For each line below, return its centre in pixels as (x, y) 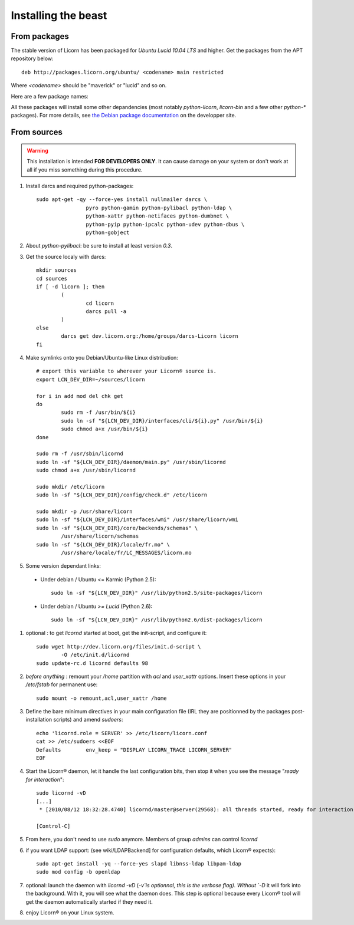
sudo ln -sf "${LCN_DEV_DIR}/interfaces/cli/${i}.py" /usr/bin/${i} (162, 421)
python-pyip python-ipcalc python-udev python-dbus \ (165, 224)
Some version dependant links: (63, 566)
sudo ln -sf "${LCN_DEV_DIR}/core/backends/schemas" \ (117, 528)
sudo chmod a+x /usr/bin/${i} (105, 429)
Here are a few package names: (50, 96)
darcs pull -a (106, 312)
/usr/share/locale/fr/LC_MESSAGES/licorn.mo (126, 553)
